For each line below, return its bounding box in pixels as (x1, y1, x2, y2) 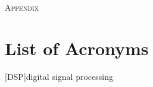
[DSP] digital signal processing (5, 70, 113, 82)
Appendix (5, 1, 39, 13)
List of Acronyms (5, 36, 149, 60)
